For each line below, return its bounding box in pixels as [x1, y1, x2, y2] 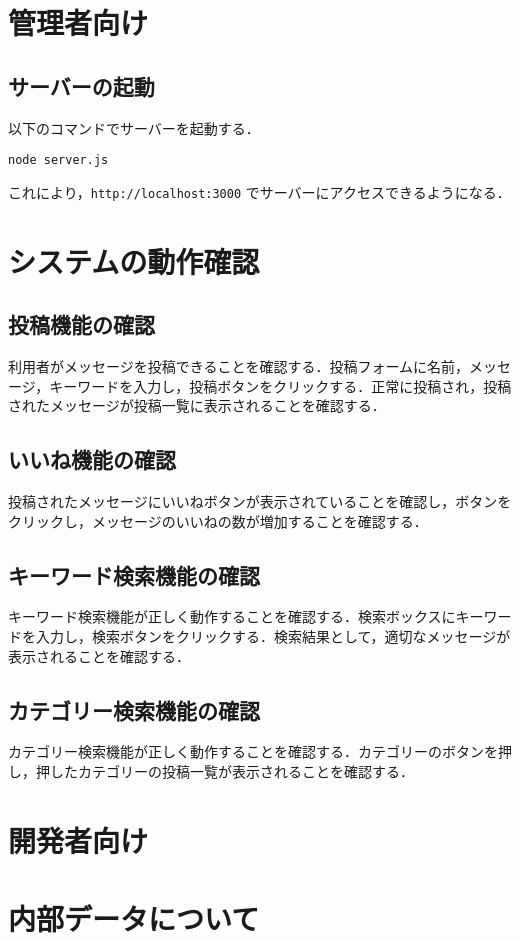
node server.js [8, 153, 109, 168]
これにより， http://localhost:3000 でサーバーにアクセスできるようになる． [8, 181, 511, 202]
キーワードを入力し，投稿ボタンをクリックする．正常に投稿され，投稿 [49, 375, 512, 396]
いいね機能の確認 [8, 444, 176, 475]
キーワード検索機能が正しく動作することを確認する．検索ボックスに [8, 606, 456, 627]
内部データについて [8, 898, 260, 939]
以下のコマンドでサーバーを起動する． [8, 117, 260, 138]
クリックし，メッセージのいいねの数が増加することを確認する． [8, 510, 428, 531]
